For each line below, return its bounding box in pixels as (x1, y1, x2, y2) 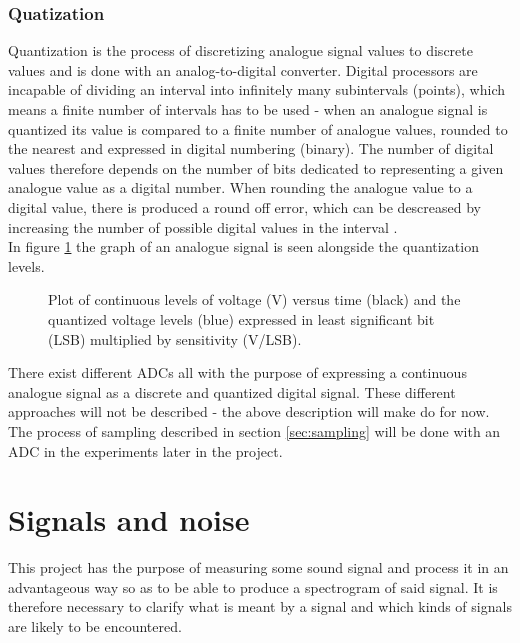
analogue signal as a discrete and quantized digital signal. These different (8, 381, 456, 402)
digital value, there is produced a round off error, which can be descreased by (8, 196, 482, 217)
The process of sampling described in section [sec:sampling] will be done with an (8, 420, 501, 441)
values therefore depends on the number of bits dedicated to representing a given (8, 157, 504, 178)
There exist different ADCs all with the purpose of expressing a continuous (8, 362, 467, 383)
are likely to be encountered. (8, 616, 182, 636)
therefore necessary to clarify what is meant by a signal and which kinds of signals (8, 596, 512, 617)
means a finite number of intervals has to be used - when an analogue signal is (8, 99, 488, 119)
